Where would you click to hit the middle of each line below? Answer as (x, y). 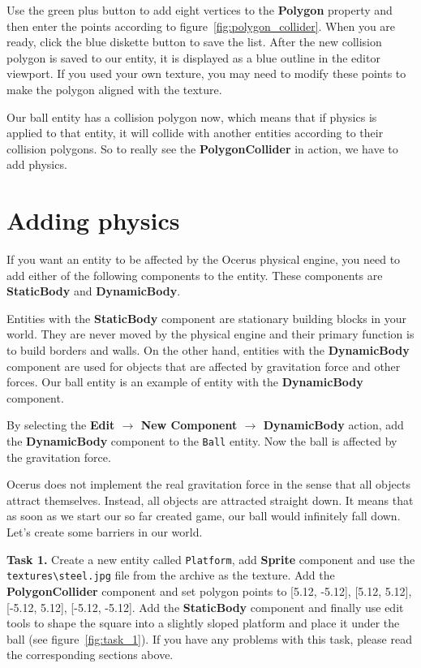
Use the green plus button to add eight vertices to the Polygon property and (200, 10)
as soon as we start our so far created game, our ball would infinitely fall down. (204, 516)
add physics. (37, 164)
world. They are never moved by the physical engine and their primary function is (210, 334)
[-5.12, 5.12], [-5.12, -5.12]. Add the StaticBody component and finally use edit (205, 607)
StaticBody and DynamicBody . (94, 291)
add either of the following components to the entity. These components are (195, 275)
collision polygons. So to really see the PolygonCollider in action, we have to (202, 148)
